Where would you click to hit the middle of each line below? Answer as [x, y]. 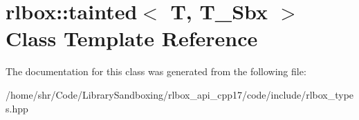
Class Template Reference [132, 38]
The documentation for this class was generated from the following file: [156, 71]
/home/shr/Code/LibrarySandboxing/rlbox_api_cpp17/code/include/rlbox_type [180, 94]
